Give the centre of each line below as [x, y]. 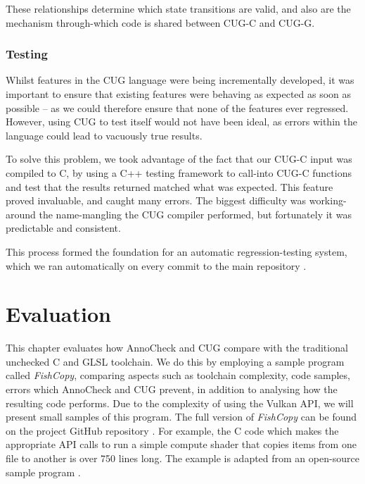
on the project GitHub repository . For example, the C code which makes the [172, 430]
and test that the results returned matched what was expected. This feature [169, 186]
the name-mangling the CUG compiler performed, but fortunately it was [195, 214]
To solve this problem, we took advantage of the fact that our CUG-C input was [179, 159]
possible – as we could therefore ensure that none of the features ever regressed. [177, 107]
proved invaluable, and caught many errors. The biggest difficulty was [156, 200]
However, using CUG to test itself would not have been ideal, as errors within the [181, 122]
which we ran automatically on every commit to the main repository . [156, 265]
